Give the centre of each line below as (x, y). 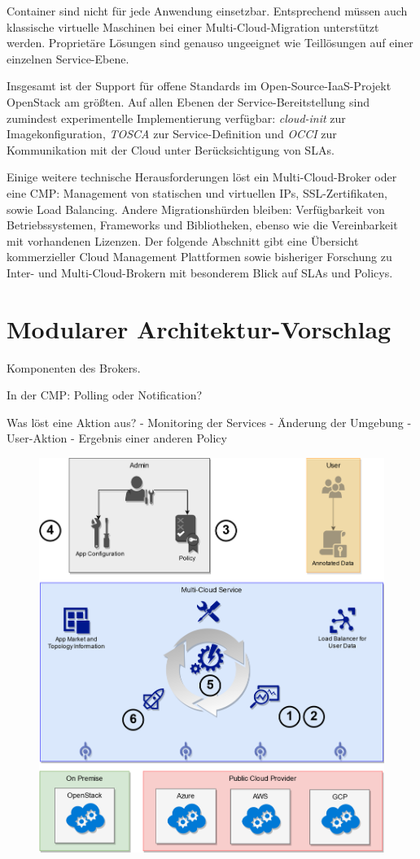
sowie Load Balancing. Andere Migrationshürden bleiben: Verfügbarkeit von (196, 209)
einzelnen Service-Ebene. (68, 58)
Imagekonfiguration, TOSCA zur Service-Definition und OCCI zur (172, 134)
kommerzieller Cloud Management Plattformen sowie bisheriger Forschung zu (199, 257)
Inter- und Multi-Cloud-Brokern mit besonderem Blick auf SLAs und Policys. (200, 272)
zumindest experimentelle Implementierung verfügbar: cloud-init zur (176, 118)
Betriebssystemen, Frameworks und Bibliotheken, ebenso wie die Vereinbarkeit (202, 225)
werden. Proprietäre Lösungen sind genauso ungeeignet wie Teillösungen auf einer (210, 43)
